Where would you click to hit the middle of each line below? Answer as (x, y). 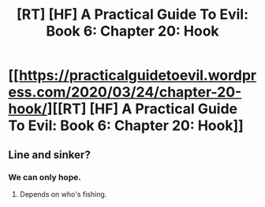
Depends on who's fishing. (63, 194)
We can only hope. (45, 177)
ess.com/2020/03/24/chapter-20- (125, 92)
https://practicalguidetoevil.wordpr (138, 76)
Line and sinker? (49, 155)
